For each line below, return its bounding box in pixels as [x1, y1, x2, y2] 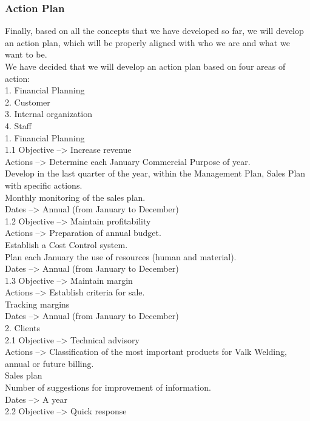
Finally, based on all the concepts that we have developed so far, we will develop [5, 24, 304, 37]
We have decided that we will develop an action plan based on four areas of [5, 60, 286, 72]
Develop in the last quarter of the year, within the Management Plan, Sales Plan [5, 167, 306, 180]
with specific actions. [5, 178, 83, 191]
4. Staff [5, 119, 32, 132]
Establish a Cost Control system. [5, 238, 128, 251]
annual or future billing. [5, 357, 94, 369]
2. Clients [5, 322, 41, 334]
